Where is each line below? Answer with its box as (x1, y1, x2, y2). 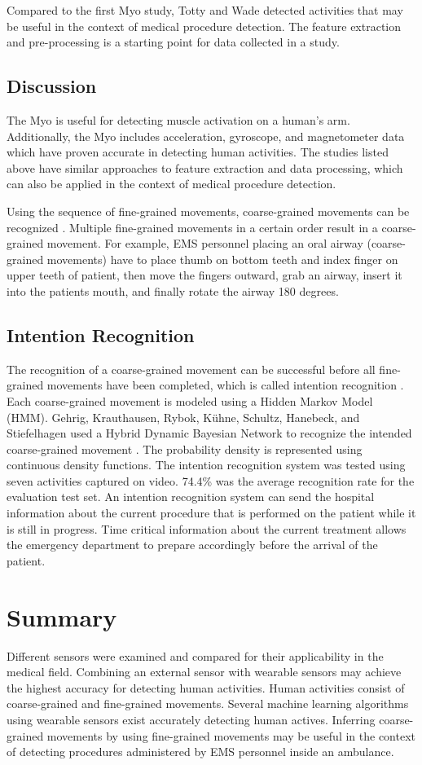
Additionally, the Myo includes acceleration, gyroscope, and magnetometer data (7, 127, 405, 144)
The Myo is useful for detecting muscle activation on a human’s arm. (7, 111, 350, 128)
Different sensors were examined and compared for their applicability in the (7, 647, 384, 664)
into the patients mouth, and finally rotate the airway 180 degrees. (7, 282, 339, 299)
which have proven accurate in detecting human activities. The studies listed (7, 143, 389, 160)
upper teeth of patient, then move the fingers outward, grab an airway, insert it (7, 266, 402, 284)
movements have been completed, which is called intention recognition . (46, 376, 404, 393)
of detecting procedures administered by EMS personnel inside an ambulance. (7, 743, 394, 760)
